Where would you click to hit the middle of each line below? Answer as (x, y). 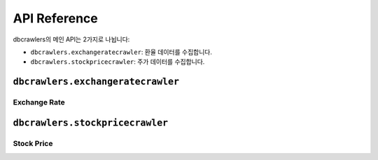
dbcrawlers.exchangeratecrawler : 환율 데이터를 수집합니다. (121, 52)
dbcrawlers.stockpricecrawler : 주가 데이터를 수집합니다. (118, 62)
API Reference (55, 18)
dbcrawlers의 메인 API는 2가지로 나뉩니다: (71, 39)
